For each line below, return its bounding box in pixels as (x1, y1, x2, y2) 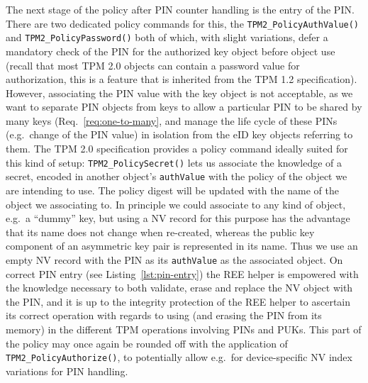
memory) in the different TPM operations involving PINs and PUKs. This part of (6, 321, 362, 336)
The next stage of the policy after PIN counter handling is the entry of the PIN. (6, 2, 355, 16)
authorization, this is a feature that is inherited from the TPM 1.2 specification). (6, 72, 357, 87)
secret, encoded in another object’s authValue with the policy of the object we (6, 169, 347, 184)
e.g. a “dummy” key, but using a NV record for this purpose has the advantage (6, 211, 350, 226)
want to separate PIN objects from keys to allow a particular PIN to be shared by (6, 99, 362, 114)
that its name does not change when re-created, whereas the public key (6, 224, 315, 239)
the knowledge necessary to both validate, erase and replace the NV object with (6, 280, 353, 295)
